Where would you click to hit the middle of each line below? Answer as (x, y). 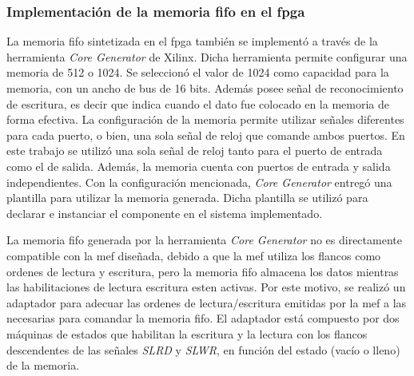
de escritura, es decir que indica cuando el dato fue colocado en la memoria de (198, 103)
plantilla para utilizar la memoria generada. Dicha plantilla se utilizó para (187, 198)
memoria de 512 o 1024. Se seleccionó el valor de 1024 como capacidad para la (198, 72)
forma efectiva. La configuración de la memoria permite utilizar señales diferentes (205, 119)
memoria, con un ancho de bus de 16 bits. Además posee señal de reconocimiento (205, 88)
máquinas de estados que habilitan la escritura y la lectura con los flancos (187, 333)
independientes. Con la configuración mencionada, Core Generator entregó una (199, 182)
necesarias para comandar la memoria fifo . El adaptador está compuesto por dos (203, 318)
